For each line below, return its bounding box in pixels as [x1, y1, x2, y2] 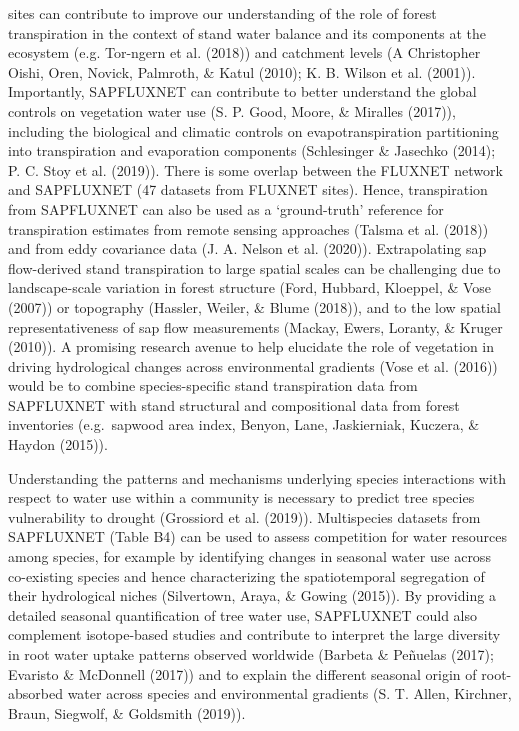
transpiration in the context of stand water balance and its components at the [8, 22, 486, 43]
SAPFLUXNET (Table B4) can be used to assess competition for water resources [8, 526, 507, 547]
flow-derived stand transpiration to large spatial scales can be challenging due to [8, 257, 501, 278]
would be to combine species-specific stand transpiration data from [8, 375, 418, 396]
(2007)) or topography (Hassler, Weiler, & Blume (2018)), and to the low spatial [8, 296, 501, 317]
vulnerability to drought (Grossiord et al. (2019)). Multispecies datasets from [8, 506, 481, 527]
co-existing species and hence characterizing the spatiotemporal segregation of [8, 565, 485, 586]
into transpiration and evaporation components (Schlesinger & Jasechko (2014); [8, 140, 496, 161]
